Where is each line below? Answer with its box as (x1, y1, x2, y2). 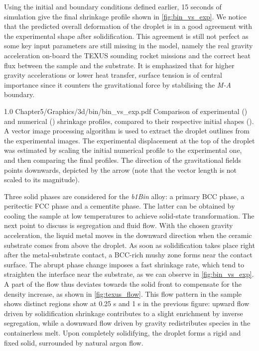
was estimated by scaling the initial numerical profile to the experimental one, (4, 145, 242, 155)
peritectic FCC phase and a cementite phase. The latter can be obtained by (4, 201, 235, 211)
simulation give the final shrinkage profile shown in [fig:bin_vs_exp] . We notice (4, 11, 247, 21)
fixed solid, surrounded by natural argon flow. (4, 337, 143, 348)
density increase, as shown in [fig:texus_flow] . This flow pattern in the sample (4, 288, 242, 299)
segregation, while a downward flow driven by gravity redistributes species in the (4, 318, 251, 328)
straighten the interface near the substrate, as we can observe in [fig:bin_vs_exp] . (4, 269, 254, 279)
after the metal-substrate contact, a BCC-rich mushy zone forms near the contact (4, 249, 253, 260)
